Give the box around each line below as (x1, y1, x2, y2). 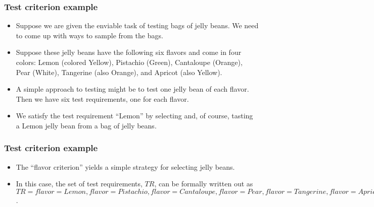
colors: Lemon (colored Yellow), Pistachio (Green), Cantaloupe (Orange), (16, 57, 243, 67)
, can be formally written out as (154, 178, 253, 189)
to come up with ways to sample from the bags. (16, 30, 163, 40)
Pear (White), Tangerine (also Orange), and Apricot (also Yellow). (16, 66, 222, 77)
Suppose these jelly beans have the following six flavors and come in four (16, 47, 242, 57)
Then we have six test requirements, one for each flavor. (16, 93, 189, 104)
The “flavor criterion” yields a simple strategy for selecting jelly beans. (16, 161, 235, 172)
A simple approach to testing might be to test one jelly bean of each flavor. (16, 84, 249, 94)
